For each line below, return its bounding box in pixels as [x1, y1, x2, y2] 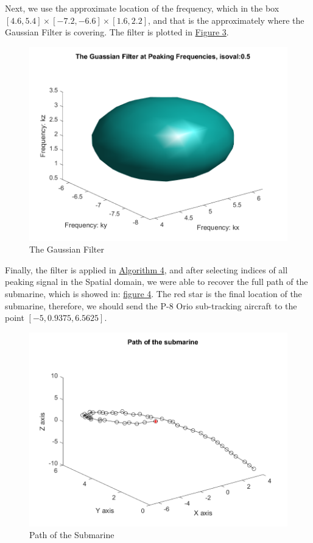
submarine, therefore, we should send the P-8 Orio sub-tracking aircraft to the [5, 299, 297, 312]
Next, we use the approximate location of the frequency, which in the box [5, 2, 280, 14]
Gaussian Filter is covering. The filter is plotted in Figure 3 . [5, 26, 229, 38]
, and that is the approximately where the [148, 13, 304, 26]
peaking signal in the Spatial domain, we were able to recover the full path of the [5, 275, 308, 288]
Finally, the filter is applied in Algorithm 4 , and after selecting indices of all [5, 263, 288, 276]
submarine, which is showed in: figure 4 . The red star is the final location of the [5, 287, 302, 300]
